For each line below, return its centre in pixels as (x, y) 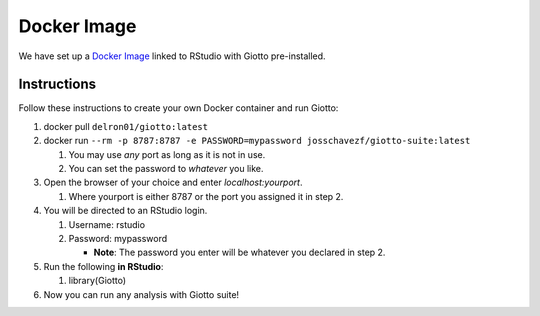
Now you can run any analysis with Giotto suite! (141, 294)
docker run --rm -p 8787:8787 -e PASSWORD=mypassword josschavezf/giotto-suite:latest (257, 141)
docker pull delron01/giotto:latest (126, 126)
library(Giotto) (97, 281)
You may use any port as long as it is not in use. (167, 154)
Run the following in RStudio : (103, 266)
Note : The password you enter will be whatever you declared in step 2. (239, 252)
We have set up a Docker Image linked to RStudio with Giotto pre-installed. (172, 56)
